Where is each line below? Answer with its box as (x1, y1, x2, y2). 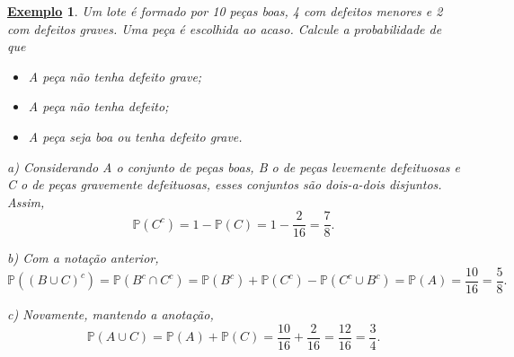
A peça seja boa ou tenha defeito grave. (28, 126, 243, 145)
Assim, (7, 192, 45, 211)
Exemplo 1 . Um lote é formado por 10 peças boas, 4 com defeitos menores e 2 (7, 2, 443, 20)
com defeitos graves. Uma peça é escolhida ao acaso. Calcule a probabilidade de (7, 19, 442, 38)
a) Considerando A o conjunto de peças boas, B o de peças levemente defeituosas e (7, 157, 460, 176)
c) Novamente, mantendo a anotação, (7, 305, 214, 324)
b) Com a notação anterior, (7, 248, 159, 267)
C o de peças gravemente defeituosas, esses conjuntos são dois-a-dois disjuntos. (7, 175, 442, 194)
